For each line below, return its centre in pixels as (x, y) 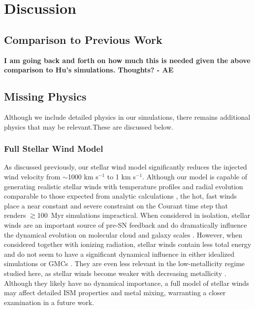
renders (15, 215)
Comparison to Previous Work (83, 39)
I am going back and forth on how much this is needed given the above (127, 60)
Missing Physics (45, 96)
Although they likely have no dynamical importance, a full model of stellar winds (127, 283)
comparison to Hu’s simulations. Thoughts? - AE (89, 70)
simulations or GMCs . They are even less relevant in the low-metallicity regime (125, 263)
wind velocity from (32, 176)
